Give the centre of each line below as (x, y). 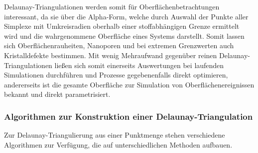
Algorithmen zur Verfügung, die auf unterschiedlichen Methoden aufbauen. (118, 144)
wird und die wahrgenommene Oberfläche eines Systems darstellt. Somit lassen (124, 36)
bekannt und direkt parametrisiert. (57, 94)
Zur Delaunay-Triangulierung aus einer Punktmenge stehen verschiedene (115, 135)
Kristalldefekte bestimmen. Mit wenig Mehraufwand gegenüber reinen (111, 55)
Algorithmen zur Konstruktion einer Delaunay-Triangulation (129, 116)
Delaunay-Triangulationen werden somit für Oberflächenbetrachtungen (112, 6)
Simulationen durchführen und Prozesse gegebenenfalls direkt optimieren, (116, 75)
